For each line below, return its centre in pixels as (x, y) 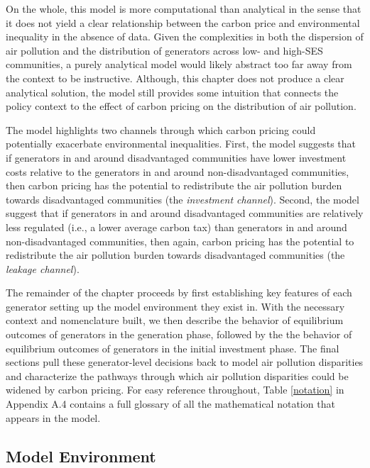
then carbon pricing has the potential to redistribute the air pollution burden (174, 185)
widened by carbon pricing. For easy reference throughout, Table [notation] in (175, 390)
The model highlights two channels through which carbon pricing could (161, 129)
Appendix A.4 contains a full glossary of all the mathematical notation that (170, 404)
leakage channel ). (43, 268)
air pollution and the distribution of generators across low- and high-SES (164, 50)
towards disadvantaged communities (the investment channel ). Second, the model (183, 199)
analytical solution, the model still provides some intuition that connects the (172, 92)
